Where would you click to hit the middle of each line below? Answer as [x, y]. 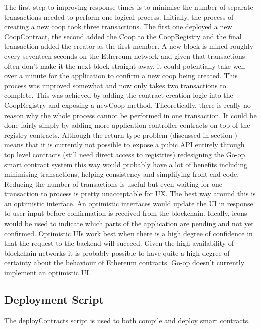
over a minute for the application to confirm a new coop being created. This [121, 76]
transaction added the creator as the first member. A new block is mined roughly [129, 46]
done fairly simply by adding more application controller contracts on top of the [127, 125]
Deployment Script [54, 300]
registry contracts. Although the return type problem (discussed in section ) [121, 134]
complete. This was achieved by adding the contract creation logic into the [119, 95]
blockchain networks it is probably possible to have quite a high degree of [117, 252]
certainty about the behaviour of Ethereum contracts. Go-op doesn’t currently [124, 262]
